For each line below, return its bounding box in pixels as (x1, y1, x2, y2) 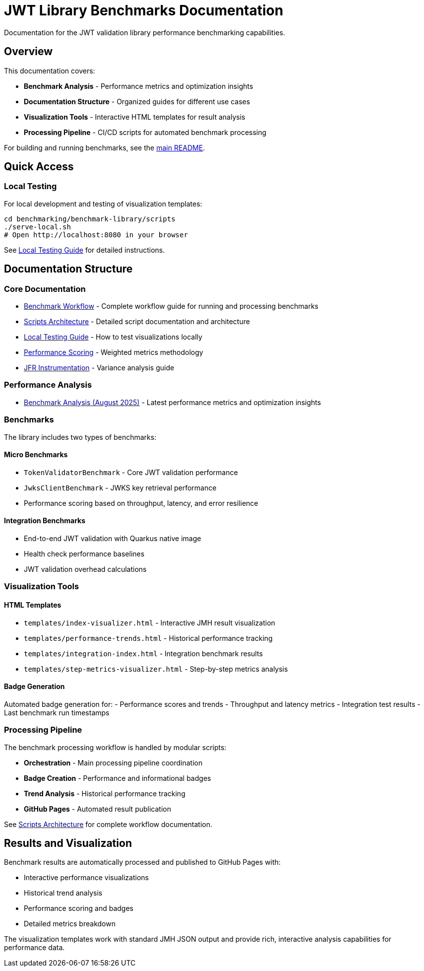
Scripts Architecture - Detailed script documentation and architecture (24, 317, 250, 326)
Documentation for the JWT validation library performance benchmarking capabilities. (4, 28, 285, 37)
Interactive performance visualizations (24, 873, 149, 882)
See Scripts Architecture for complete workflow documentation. (4, 820, 213, 829)
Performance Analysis (4, 380, 92, 390)
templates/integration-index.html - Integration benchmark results (24, 649, 263, 658)
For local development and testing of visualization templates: (4, 199, 202, 208)
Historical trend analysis (24, 889, 103, 898)
